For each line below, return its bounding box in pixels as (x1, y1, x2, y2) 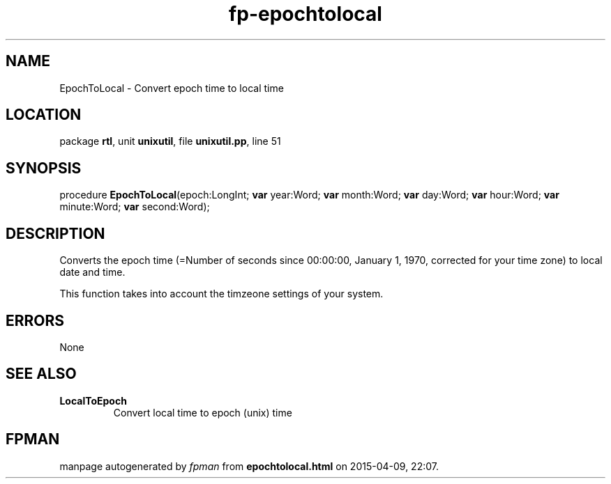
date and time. (59, 266, 126, 279)
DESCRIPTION (6, 224, 105, 242)
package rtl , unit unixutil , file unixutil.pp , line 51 (59, 135, 281, 148)
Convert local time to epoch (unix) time (113, 406, 292, 419)
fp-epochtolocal (229, 2, 382, 26)
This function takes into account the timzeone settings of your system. (59, 288, 384, 300)
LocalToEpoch (59, 394, 127, 407)
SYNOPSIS (6, 159, 82, 177)
